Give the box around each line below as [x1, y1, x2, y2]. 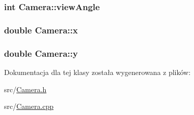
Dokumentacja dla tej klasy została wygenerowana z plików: [4, 66, 191, 77]
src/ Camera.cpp [4, 101, 54, 111]
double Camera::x [4, 23, 78, 36]
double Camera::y [4, 47, 78, 59]
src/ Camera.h [4, 84, 47, 94]
